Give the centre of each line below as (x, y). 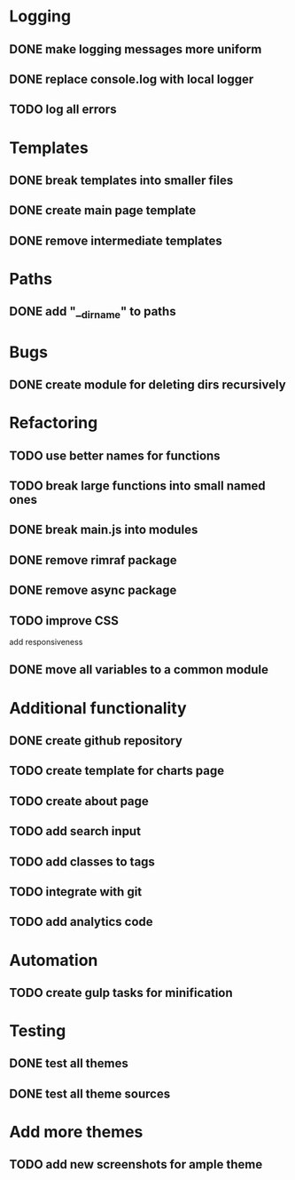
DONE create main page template (103, 211)
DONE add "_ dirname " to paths (93, 313)
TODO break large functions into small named (137, 486)
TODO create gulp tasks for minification (121, 993)
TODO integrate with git (76, 892)
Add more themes (76, 1132)
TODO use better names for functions (115, 455)
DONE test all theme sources (90, 1093)
